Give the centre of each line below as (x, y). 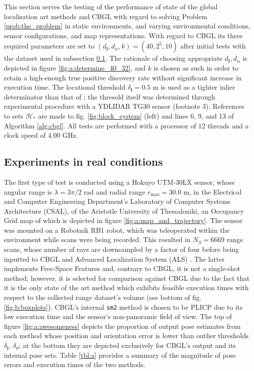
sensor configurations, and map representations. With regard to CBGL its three (123, 35)
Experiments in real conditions (83, 161)
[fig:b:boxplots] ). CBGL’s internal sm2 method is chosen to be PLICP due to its (123, 307)
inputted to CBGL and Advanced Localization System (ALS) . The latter (114, 259)
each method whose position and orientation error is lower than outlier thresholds (127, 335)
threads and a (228, 125)
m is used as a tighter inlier (194, 87)
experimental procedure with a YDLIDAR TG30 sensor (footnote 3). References (124, 106)
